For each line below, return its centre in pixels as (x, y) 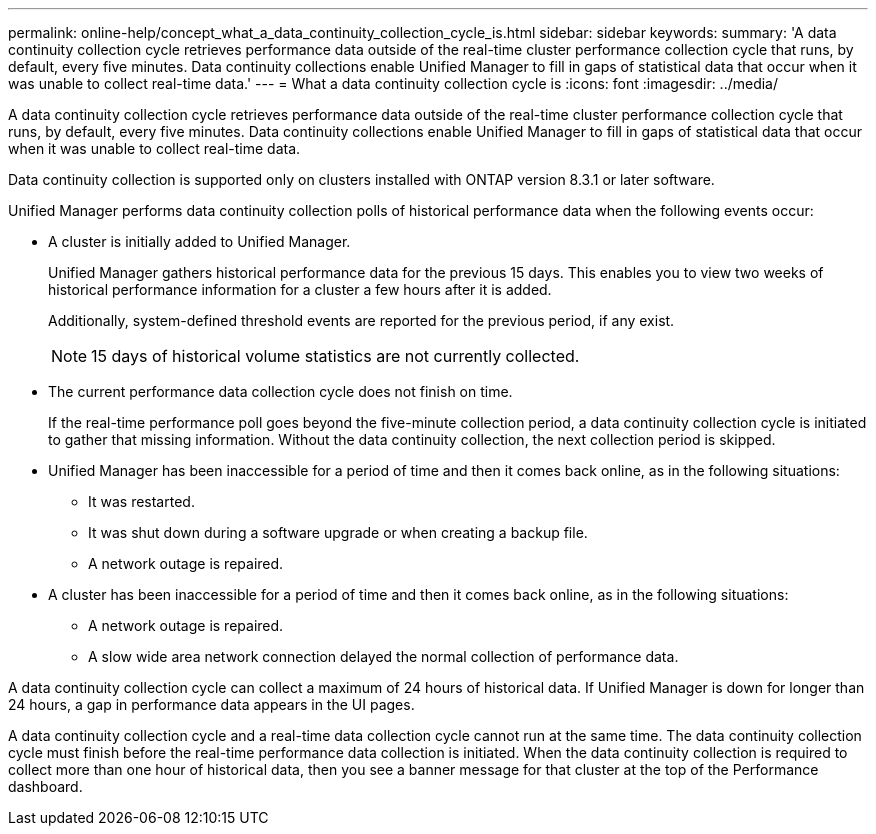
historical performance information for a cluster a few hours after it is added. (300, 289)
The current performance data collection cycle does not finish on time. (280, 391)
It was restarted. (141, 501)
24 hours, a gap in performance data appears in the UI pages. (211, 704)
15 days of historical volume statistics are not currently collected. (335, 356)
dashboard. (45, 786)
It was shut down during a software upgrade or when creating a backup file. (338, 532)
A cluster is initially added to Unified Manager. (199, 241)
